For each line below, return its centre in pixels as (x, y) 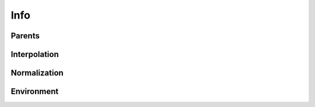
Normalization (37, 73)
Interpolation (35, 54)
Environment (35, 92)
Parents (25, 36)
